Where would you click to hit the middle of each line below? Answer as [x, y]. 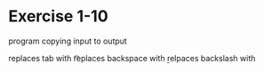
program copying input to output [68, 41]
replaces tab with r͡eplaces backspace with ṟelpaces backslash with [132, 58]
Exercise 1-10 [58, 16]
